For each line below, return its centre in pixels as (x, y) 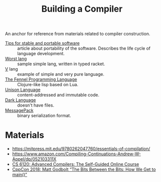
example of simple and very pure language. (61, 74)
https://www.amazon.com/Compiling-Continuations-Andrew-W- (76, 154)
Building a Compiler (82, 9)
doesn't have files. (36, 105)
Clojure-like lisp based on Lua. (48, 85)
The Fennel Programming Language (41, 79)
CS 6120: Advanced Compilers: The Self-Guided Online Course (75, 164)
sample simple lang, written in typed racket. (61, 64)
